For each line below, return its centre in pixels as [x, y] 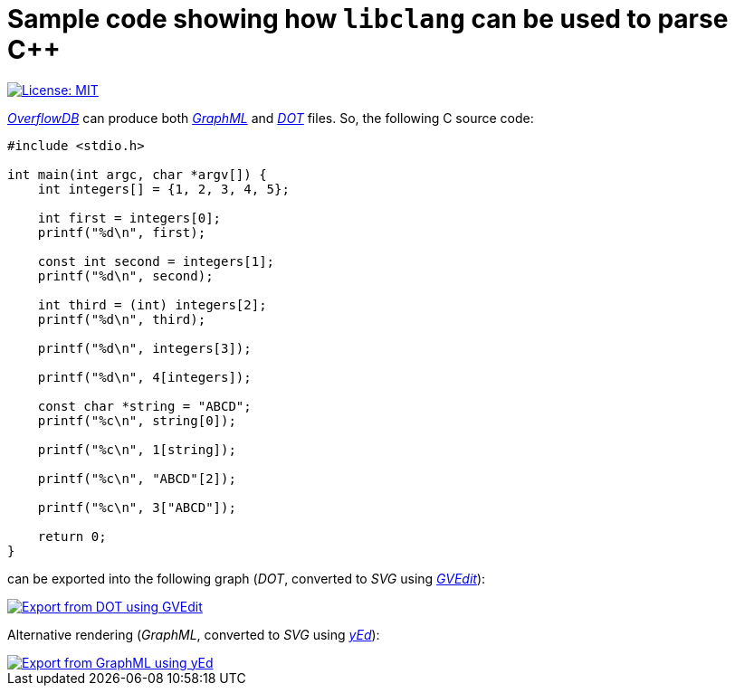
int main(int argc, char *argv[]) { [137, 174]
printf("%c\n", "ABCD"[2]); [137, 478]
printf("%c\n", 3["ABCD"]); [137, 507]
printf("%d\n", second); [125, 275]
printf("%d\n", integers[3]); [144, 348]
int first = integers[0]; [129, 218]
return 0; [72, 536]
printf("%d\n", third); [122, 319]
